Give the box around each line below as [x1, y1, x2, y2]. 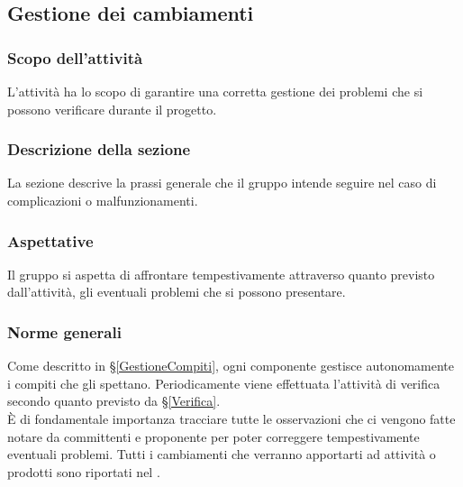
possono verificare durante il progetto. [7, 99, 217, 118]
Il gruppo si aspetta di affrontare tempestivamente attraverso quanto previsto [7, 264, 435, 283]
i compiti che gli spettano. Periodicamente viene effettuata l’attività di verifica [7, 373, 440, 392]
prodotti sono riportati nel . [7, 462, 160, 481]
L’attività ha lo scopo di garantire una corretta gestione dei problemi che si [7, 82, 423, 100]
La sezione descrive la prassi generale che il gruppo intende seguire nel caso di [7, 173, 437, 192]
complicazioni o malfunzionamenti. [7, 191, 198, 209]
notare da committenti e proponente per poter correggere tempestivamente [7, 427, 420, 446]
